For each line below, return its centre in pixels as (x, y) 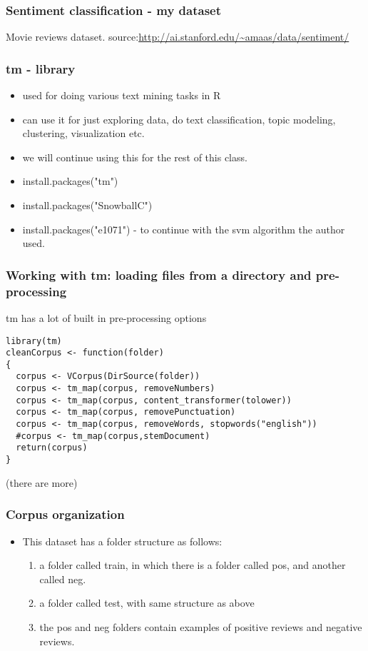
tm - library (41, 68)
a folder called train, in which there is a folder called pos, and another (193, 565)
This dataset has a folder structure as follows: (122, 541)
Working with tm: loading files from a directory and (159, 274)
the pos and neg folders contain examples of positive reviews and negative (201, 626)
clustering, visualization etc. (83, 133)
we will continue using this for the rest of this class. (135, 157)
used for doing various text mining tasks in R (122, 95)
